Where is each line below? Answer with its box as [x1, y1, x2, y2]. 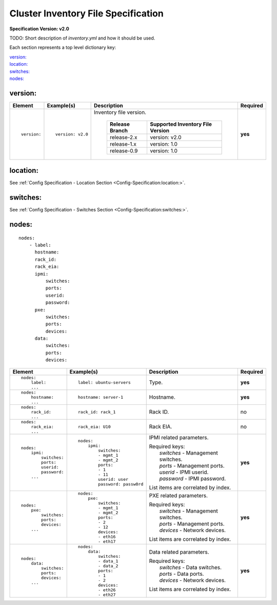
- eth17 [97, 539, 116, 544]
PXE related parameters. [149, 492, 208, 499]
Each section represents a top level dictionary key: [9, 44, 116, 51]
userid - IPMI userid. [159, 469, 209, 476]
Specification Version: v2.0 [9, 26, 69, 32]
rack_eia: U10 [77, 424, 111, 430]
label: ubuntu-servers [77, 380, 131, 385]
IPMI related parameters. [149, 434, 209, 441]
